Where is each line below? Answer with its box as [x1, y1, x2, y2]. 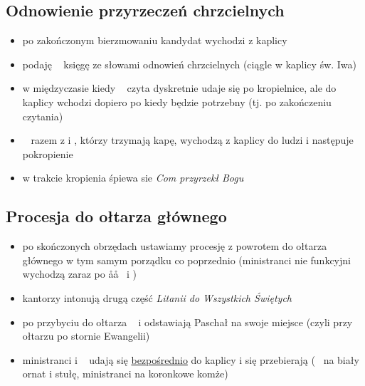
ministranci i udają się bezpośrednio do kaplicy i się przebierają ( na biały [22, 352, 359, 367]
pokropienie [22, 146, 73, 161]
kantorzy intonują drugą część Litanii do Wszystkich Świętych [22, 290, 292, 305]
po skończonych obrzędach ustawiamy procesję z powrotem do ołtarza [22, 239, 327, 254]
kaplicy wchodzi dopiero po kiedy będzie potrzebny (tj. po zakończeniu [22, 94, 332, 109]
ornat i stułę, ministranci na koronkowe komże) [22, 366, 228, 381]
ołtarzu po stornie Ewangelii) [22, 328, 150, 343]
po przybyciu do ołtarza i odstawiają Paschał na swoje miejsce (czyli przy [22, 314, 353, 329]
